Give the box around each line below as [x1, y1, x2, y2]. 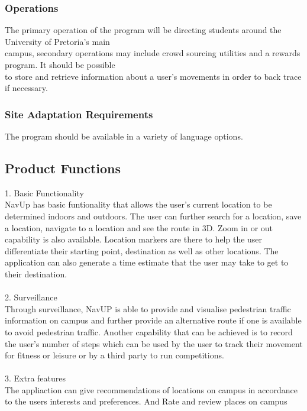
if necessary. [5, 82, 48, 94]
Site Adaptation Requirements [5, 106, 153, 121]
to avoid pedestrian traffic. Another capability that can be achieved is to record [5, 325, 293, 338]
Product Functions [5, 158, 121, 177]
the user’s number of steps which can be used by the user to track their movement [5, 337, 303, 349]
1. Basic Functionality [5, 186, 84, 199]
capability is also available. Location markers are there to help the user [5, 233, 263, 245]
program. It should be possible [5, 59, 115, 70]
